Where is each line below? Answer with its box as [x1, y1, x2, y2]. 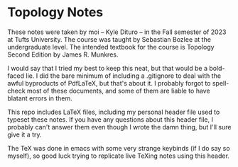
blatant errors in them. [7, 93, 72, 103]
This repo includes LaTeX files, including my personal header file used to [7, 108, 220, 116]
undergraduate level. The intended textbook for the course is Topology [7, 42, 215, 51]
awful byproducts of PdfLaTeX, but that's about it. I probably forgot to [7, 79, 211, 87]
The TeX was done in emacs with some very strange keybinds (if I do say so [7, 144, 230, 152]
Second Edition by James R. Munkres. [7, 50, 119, 59]
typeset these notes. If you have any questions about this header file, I [7, 115, 213, 124]
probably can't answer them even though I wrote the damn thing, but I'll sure [7, 122, 232, 131]
